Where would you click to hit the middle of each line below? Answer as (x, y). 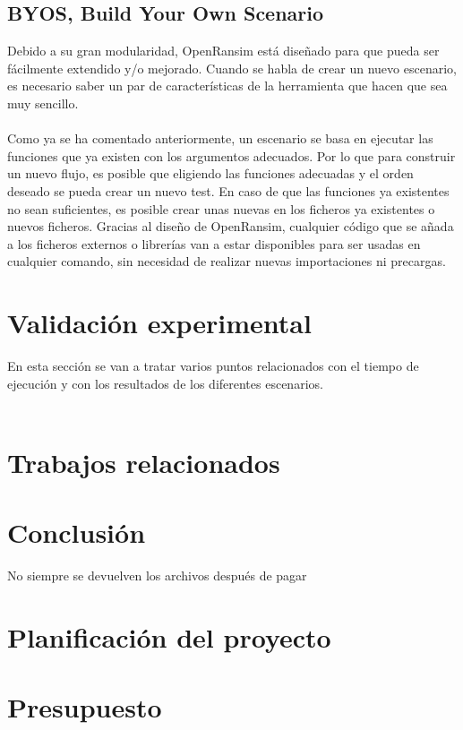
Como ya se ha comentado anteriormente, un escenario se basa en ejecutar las (220, 138)
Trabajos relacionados (144, 463)
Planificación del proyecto (169, 637)
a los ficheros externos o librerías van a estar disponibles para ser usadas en (214, 243)
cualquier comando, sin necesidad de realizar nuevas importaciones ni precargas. (227, 261)
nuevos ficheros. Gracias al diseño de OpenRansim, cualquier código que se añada (231, 226)
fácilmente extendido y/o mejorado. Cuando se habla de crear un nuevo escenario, (232, 68)
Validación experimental (159, 323)
